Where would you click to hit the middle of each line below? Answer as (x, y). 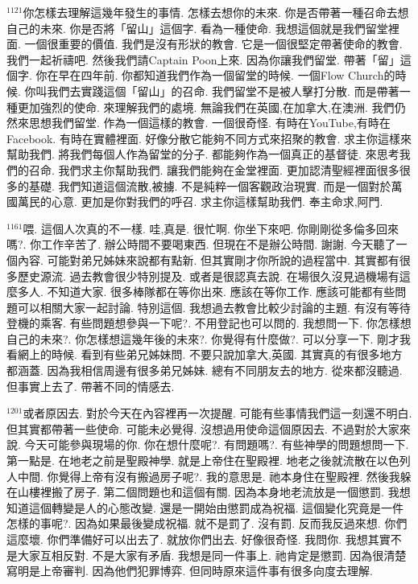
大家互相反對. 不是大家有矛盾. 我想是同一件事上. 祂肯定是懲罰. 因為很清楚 (212, 555)
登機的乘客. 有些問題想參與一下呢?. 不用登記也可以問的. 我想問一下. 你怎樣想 (209, 323)
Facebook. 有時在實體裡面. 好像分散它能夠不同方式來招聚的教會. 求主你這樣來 (209, 138)
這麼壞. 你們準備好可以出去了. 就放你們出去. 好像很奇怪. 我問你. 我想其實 (199, 539)
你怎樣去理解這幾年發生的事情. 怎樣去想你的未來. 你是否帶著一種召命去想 (216, 12)
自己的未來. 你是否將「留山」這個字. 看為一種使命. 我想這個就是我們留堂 (197, 28)
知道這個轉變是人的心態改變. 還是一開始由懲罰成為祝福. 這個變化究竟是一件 (205, 507)
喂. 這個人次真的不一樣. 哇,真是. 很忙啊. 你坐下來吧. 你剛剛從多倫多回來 (211, 228)
